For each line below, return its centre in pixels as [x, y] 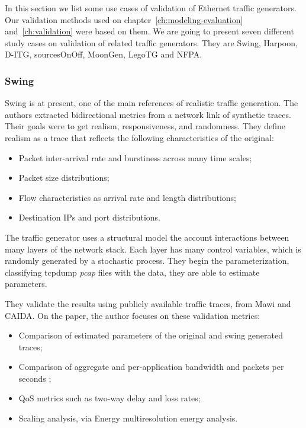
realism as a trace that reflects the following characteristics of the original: [139, 137]
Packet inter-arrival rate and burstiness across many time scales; [135, 157]
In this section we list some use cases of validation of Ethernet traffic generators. [151, 8]
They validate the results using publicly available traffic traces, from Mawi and [148, 303]
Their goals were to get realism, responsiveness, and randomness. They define [145, 126]
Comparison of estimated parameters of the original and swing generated [151, 335]
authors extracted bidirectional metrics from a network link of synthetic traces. [148, 114]
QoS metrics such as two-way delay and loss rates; [109, 398]
